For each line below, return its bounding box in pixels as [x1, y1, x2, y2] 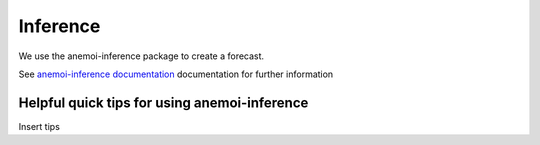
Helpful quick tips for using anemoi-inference [18, 94, 309, 111]
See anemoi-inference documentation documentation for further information [18, 68, 334, 80]
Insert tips [18, 120, 60, 132]
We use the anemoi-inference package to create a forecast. [18, 50, 265, 62]
